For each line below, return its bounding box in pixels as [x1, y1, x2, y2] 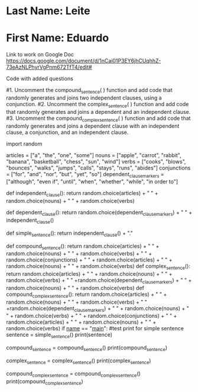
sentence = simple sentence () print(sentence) [6, 331, 113, 340]
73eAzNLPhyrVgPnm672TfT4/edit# [6, 63, 93, 71]
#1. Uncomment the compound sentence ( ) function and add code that [6, 87, 173, 95]
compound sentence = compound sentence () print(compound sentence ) [6, 344, 167, 353]
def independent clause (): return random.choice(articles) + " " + [6, 190, 158, 198]
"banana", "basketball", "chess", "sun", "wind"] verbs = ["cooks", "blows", [6, 158, 186, 165]
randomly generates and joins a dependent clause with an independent [6, 122, 180, 129]
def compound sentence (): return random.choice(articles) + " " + [6, 242, 160, 251]
